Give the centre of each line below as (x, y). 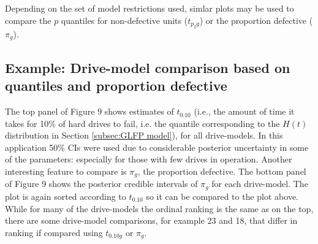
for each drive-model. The (260, 184)
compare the (28, 20)
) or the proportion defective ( (256, 20)
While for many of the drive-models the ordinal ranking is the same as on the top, (159, 208)
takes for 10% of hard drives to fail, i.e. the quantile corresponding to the (142, 123)
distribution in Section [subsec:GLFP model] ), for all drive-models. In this (144, 135)
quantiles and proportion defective (116, 86)
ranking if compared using (54, 232)
